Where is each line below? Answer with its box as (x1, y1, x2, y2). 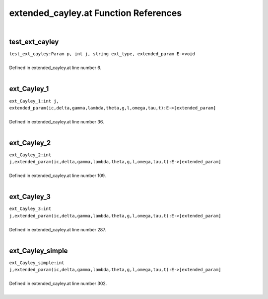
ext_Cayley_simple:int (9, 260, 65, 266)
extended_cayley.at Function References (9, 7, 182, 18)
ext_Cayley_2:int (9, 152, 52, 158)
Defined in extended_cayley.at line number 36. (9, 118, 104, 124)
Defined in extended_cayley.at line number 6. (9, 65, 102, 71)
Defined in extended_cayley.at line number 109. (9, 173, 106, 179)
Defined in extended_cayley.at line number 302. (9, 281, 107, 287)
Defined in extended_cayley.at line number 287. (9, 226, 106, 232)
